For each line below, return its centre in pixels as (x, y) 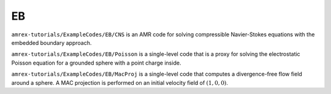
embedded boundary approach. (51, 42)
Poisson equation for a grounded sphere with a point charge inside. (96, 63)
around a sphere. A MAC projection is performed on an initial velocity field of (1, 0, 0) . (120, 82)
